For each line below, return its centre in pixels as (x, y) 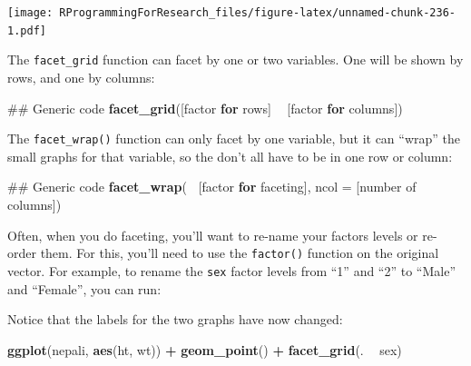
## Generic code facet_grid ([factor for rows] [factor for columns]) (205, 108)
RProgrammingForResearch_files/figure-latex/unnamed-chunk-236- (257, 13)
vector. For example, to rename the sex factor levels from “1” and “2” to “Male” (232, 270)
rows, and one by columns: (81, 77)
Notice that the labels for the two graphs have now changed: (175, 319)
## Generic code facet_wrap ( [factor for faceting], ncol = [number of (212, 187)
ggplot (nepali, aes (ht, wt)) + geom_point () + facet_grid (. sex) (205, 349)
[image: (30, 13)
